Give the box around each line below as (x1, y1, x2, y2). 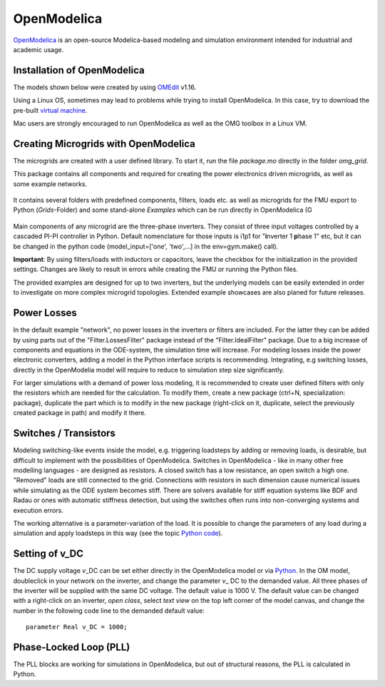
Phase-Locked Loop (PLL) (13, 641, 130, 653)
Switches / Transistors (13, 427, 115, 439)
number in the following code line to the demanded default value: (13, 606, 205, 615)
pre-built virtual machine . (13, 106, 88, 114)
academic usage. (13, 45, 64, 54)
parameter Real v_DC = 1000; (26, 623, 128, 631)
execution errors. (13, 506, 63, 514)
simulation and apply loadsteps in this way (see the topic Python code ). (13, 529, 223, 538)
